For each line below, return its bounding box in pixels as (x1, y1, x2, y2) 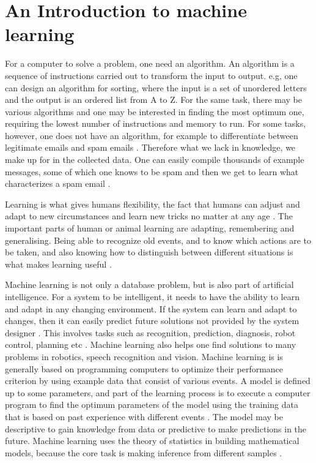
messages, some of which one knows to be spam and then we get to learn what (5, 165, 299, 178)
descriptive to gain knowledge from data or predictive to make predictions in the (5, 422, 307, 435)
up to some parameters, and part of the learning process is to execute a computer (5, 386, 310, 399)
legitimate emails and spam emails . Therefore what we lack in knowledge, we (5, 141, 296, 154)
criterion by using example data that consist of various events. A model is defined (5, 374, 310, 387)
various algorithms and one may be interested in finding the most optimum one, (5, 105, 304, 118)
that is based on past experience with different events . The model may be (5, 410, 283, 423)
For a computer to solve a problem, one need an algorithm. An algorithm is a (5, 57, 295, 70)
